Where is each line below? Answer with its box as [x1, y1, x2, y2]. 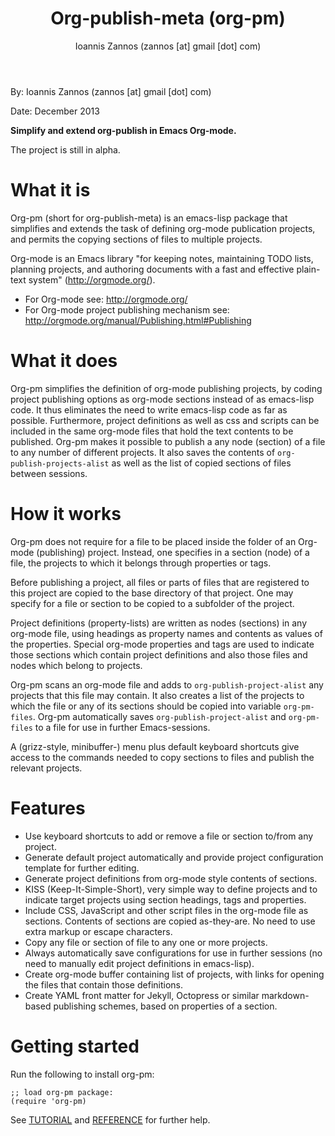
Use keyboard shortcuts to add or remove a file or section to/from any [24, 830, 314, 842]
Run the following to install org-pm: [10, 1068, 155, 1080]
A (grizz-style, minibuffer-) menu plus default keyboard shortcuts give [10, 740, 300, 752]
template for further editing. [24, 862, 140, 874]
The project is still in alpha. [10, 143, 121, 156]
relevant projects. [10, 762, 83, 774]
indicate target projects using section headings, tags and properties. [24, 893, 307, 906]
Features [10, 797, 86, 819]
